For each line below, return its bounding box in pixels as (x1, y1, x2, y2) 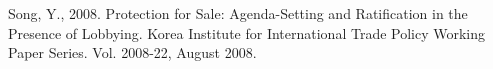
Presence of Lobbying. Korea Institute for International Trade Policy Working (8, 22, 486, 43)
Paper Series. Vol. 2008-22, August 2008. (8, 42, 257, 63)
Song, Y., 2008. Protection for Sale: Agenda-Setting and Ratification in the (8, 3, 468, 23)
